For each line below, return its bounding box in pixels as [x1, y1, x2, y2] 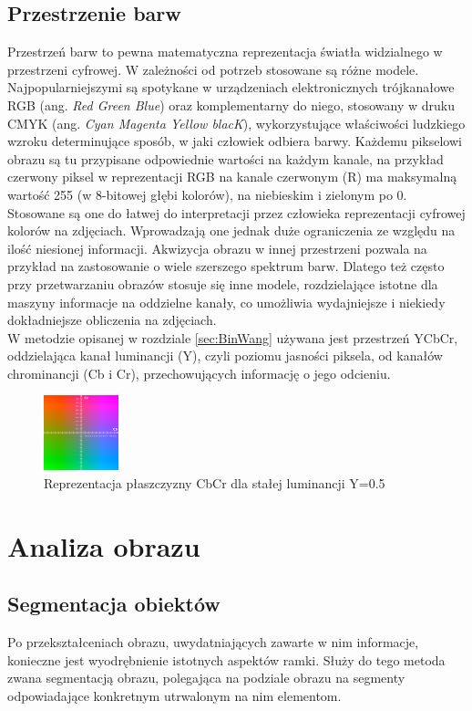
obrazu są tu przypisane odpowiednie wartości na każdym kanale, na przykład [7, 149, 444, 168]
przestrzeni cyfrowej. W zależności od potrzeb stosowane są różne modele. [7, 59, 419, 78]
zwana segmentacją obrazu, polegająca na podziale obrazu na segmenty [7, 668, 405, 687]
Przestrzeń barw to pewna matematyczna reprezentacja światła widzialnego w [7, 42, 443, 61]
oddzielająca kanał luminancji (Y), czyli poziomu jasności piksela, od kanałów [7, 346, 443, 365]
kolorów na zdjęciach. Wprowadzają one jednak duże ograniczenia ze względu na [7, 221, 456, 240]
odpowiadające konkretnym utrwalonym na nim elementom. [7, 686, 342, 706]
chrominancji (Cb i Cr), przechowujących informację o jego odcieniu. [7, 363, 391, 382]
